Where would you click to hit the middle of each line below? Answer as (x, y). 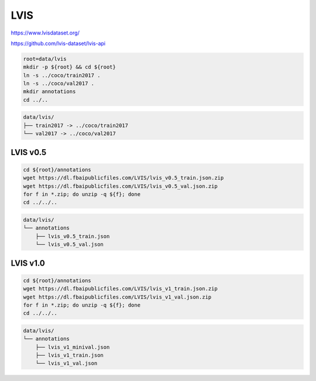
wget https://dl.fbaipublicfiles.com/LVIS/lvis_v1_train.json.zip (120, 289)
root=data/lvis (45, 59)
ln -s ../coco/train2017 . (62, 75)
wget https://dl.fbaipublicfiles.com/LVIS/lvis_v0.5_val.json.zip (120, 186)
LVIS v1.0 (28, 263)
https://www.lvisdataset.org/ (45, 33)
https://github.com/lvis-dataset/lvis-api (58, 43)
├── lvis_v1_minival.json (73, 347)
